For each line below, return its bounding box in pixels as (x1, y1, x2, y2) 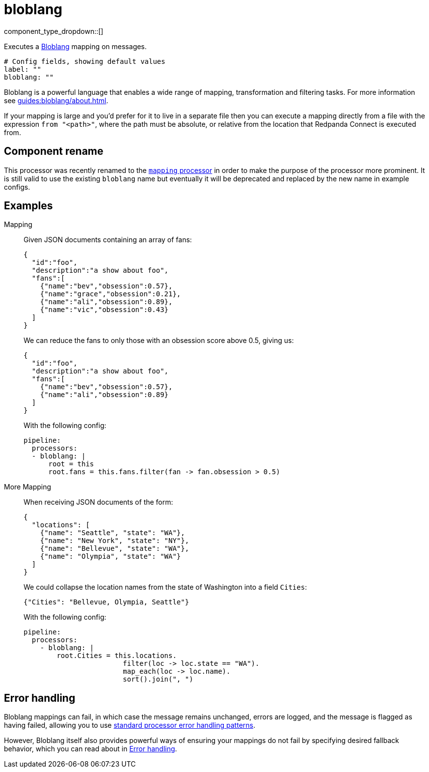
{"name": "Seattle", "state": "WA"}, (40, 529, 185, 537)
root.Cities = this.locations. (56, 652, 177, 660)
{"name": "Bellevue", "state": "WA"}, (40, 544, 189, 553)
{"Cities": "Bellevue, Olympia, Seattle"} (24, 598, 189, 606)
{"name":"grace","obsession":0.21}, (40, 290, 181, 298)
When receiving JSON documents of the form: (24, 498, 173, 507)
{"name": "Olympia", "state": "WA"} (40, 552, 181, 561)
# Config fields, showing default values (4, 57, 165, 65)
